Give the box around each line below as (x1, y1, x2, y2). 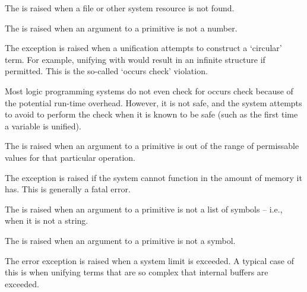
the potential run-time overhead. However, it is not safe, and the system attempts (5, 96, 302, 109)
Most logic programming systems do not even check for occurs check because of (5, 84, 293, 97)
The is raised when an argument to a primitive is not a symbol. (5, 234, 236, 246)
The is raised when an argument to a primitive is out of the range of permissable (5, 139, 299, 152)
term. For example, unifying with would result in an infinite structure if (5, 53, 265, 65)
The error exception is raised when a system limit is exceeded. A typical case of (5, 254, 295, 266)
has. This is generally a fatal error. (5, 183, 131, 195)
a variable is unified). (5, 119, 81, 132)
